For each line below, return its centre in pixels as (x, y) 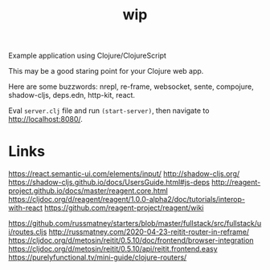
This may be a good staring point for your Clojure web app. (106, 71)
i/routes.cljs (28, 232)
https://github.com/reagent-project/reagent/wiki (124, 208)
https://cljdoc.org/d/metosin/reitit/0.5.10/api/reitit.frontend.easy (113, 249)
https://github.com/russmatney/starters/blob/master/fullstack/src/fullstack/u (135, 224)
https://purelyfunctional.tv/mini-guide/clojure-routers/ (98, 257)
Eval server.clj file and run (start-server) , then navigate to (109, 111)
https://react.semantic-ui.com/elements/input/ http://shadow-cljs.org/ (124, 174)
